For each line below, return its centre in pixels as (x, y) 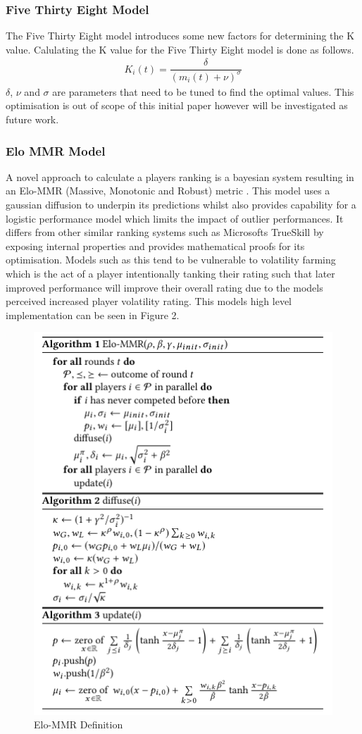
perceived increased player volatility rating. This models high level (149, 301)
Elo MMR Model (56, 150)
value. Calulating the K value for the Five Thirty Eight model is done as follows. (180, 49)
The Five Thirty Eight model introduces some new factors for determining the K (180, 36)
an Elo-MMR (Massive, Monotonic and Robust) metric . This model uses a (168, 191)
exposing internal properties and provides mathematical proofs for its (155, 245)
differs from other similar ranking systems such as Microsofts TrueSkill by (165, 232)
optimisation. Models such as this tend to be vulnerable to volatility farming (171, 260)
